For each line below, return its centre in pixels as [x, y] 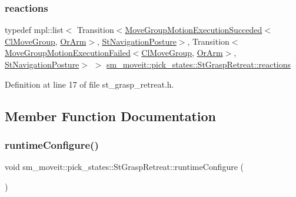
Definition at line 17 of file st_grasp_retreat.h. [89, 84]
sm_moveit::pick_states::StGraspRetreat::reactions [199, 64]
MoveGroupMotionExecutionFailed [68, 53]
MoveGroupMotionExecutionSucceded [194, 30]
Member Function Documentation [111, 116]
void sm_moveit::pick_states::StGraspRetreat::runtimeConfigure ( [124, 167]
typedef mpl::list [34, 30]
